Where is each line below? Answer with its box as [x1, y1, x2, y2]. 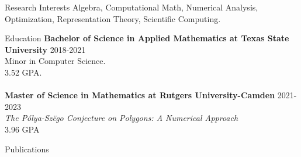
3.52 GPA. [5, 66, 42, 78]
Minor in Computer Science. [5, 55, 106, 67]
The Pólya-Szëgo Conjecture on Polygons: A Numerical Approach [5, 112, 238, 124]
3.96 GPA [5, 123, 40, 135]
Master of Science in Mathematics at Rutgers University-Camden [5, 89, 275, 101]
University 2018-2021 [5, 43, 86, 55]
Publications [5, 142, 49, 155]
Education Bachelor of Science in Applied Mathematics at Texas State [5, 32, 289, 44]
